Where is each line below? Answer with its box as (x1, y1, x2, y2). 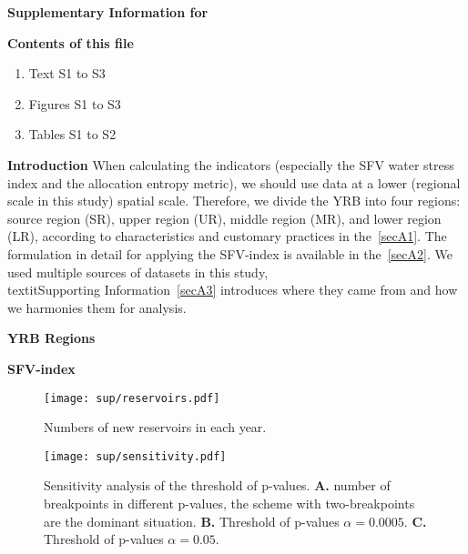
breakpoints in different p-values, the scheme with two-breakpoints (44, 494, 415, 512)
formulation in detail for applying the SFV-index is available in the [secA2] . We (7, 244, 453, 263)
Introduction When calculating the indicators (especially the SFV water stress (7, 155, 454, 174)
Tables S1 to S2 (28, 125, 117, 144)
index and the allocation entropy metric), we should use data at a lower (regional (7, 173, 461, 192)
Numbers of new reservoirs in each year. (44, 418, 267, 437)
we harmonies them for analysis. (7, 297, 187, 317)
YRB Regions (7, 328, 96, 348)
